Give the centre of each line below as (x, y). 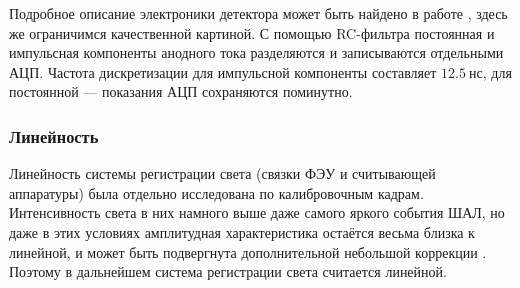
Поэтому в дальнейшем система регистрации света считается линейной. (228, 271)
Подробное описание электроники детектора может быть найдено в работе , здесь (258, 13)
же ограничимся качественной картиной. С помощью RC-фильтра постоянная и (252, 32)
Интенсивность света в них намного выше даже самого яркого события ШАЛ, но (257, 212)
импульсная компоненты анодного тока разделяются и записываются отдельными (256, 52)
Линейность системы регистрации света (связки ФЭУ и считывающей (222, 173)
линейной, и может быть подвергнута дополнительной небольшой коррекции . (248, 251)
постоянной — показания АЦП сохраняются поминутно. (181, 91)
